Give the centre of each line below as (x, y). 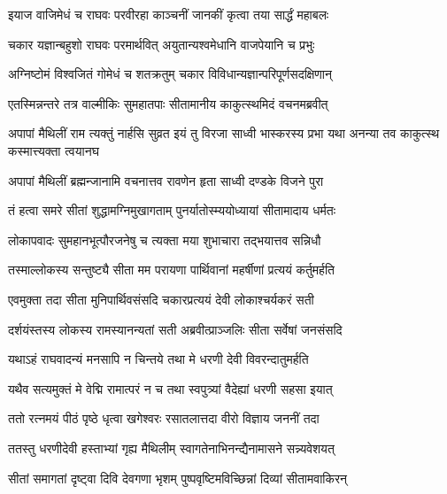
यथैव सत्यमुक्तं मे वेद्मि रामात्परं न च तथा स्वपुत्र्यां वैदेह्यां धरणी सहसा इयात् (170, 388)
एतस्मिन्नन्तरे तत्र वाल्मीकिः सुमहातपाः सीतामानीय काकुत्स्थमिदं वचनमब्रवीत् (168, 103)
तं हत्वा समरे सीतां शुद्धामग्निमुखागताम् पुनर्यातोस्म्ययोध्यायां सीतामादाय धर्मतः (172, 210)
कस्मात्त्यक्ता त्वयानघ (54, 150)
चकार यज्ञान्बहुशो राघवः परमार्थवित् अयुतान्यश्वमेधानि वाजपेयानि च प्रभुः (162, 44)
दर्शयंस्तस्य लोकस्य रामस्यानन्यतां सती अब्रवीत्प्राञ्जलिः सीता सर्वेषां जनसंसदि (175, 329)
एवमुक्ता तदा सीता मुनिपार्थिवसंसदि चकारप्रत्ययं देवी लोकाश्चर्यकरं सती (161, 299)
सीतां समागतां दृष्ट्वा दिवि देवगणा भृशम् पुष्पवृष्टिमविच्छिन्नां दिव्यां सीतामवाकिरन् (178, 478)
